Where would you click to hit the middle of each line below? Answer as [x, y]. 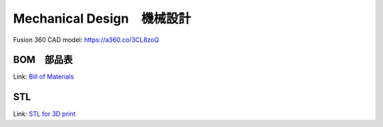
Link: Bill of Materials [44, 77]
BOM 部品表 [43, 60]
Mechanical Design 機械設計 [102, 18]
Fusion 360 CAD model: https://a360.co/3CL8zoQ [86, 40]
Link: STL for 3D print [44, 114]
